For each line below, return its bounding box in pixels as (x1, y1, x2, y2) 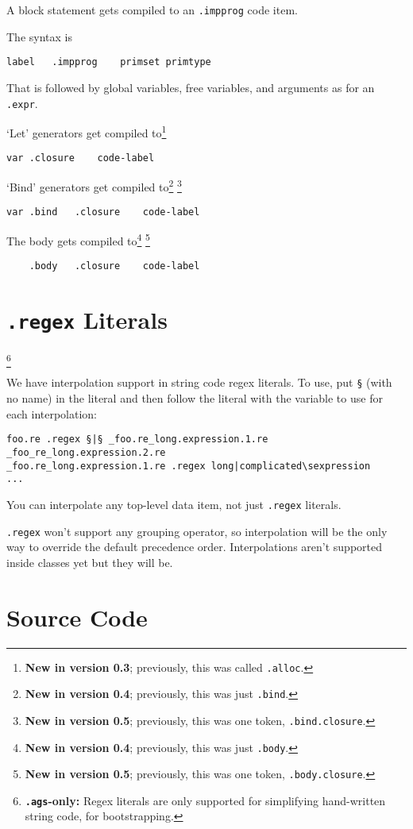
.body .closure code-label (29, 260, 200, 272)
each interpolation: (6, 405, 98, 422)
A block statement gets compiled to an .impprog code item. (6, 2, 298, 17)
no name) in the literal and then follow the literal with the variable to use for (6, 390, 383, 407)
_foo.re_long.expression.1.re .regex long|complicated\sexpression (6, 460, 371, 472)
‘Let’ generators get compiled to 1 (6, 122, 167, 141)
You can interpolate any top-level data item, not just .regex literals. (6, 495, 342, 512)
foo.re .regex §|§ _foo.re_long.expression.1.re (6, 434, 268, 445)
